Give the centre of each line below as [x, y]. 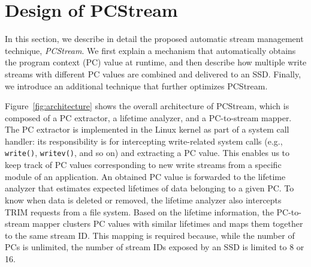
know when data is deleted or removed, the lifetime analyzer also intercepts [143, 199]
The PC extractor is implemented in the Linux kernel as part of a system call [147, 129]
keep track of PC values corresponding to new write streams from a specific [143, 165]
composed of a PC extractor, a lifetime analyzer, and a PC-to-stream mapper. [148, 117]
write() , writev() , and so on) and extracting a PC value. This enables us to [147, 153]
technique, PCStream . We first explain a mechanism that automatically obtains [150, 50]
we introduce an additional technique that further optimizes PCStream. [136, 85]
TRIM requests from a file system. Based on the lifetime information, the [139, 211]
